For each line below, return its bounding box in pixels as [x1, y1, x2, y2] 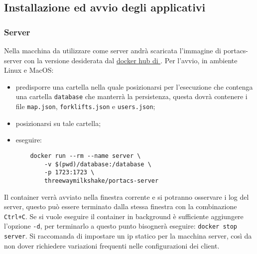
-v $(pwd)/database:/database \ [44, 160, 151, 168]
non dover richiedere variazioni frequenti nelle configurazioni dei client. [4, 240, 220, 251]
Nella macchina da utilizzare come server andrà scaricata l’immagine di [4, 45, 221, 55]
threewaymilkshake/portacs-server [44, 177, 159, 184]
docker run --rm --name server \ [30, 152, 141, 159]
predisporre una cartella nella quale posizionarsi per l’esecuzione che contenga [15, 81, 253, 92]
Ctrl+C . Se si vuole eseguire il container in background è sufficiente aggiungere [4, 211, 244, 221]
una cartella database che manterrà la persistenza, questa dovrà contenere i [15, 91, 248, 102]
